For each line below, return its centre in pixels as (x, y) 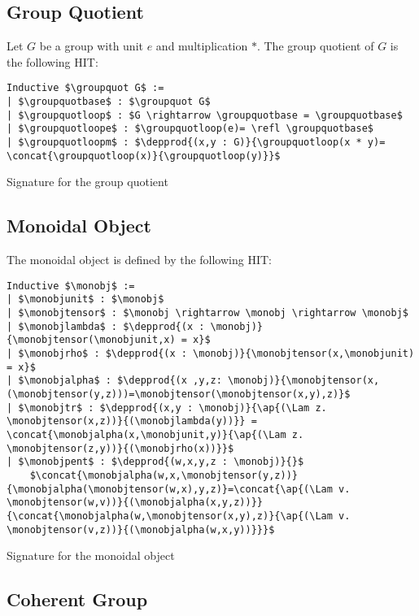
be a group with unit (91, 46)
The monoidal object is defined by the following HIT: (139, 260)
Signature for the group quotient (87, 182)
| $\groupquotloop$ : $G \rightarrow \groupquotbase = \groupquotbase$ (205, 115)
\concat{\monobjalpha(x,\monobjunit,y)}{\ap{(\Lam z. (155, 434)
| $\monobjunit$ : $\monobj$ (85, 299)
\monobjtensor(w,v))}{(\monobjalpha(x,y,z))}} (135, 503)
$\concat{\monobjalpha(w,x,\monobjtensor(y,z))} (164, 475)
